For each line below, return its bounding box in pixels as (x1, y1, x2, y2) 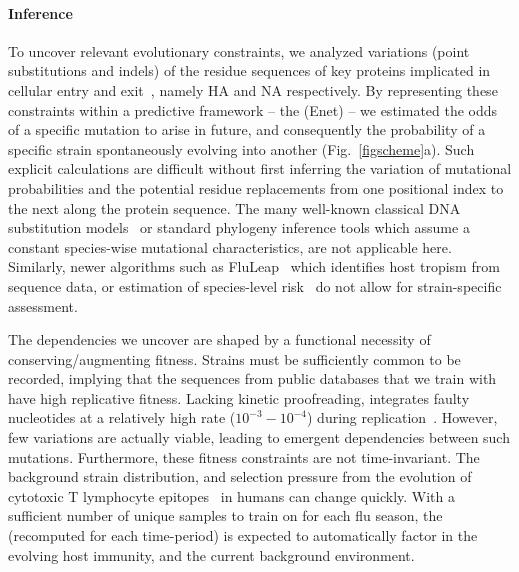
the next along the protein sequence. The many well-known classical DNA (8, 197, 461, 218)
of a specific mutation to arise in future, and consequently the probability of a (8, 119, 486, 140)
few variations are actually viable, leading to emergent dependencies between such (8, 427, 510, 448)
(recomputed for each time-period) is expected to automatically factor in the (8, 525, 478, 546)
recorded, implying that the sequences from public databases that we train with (8, 368, 497, 389)
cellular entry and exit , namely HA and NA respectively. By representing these (8, 79, 498, 100)
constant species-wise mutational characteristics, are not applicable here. (8, 236, 452, 257)
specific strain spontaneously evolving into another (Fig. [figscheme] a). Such (8, 138, 475, 159)
